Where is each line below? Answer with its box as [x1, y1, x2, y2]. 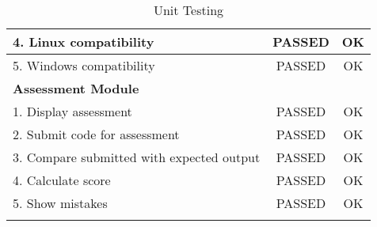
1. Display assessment [13, 102, 132, 120]
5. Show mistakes [13, 194, 108, 212]
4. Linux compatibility [13, 32, 154, 51]
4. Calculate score [13, 171, 111, 189]
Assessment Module [13, 79, 139, 97]
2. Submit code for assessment [13, 125, 180, 143]
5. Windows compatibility [13, 56, 155, 74]
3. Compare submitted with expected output [13, 148, 261, 166]
